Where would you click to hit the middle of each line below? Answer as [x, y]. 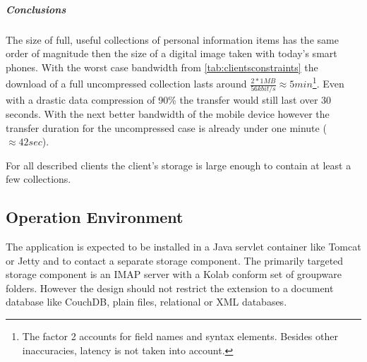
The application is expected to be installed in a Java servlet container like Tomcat [183, 247]
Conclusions [36, 9]
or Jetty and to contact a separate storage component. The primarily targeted [175, 260]
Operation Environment [95, 217]
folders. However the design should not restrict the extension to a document [170, 288]
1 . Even [328, 82]
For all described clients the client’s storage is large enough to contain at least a [179, 165]
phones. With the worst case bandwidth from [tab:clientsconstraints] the [162, 67]
